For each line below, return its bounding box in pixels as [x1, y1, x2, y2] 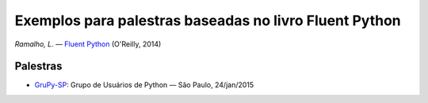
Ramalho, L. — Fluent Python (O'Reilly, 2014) [14, 39, 162, 49]
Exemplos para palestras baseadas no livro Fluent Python [14, 12, 401, 29]
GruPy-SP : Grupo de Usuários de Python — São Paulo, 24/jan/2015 [34, 80, 254, 90]
